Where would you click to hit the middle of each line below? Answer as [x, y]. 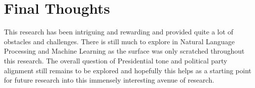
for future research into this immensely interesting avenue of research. [109, 80]
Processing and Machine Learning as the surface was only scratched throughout [124, 51]
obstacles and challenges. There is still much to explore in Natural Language [119, 41]
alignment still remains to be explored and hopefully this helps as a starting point [128, 70]
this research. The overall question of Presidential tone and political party [116, 60]
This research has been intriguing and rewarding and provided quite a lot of [119, 32]
